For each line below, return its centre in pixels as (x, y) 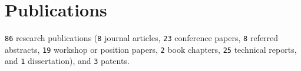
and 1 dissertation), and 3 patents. (67, 61)
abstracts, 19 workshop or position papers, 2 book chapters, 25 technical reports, (151, 49)
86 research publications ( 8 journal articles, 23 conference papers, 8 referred (142, 38)
